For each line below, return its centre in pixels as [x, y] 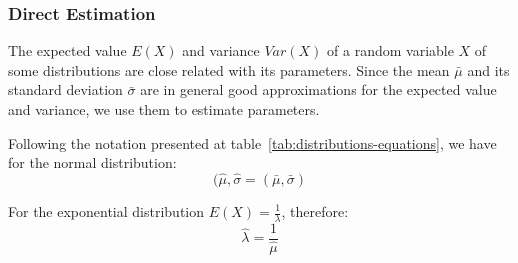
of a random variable [390, 50]
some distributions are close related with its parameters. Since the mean [229, 69]
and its [488, 69]
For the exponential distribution [106, 211]
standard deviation [65, 89]
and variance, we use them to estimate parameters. [164, 109]
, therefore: [315, 211]
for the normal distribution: [92, 162]
